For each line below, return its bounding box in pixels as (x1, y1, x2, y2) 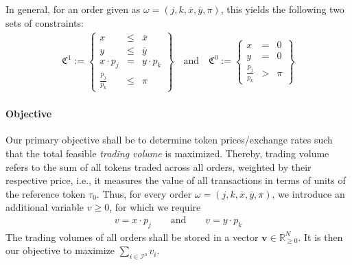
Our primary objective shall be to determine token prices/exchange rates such (5, 132, 333, 147)
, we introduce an (272, 186, 345, 200)
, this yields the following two (220, 2, 344, 16)
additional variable (5, 200, 84, 214)
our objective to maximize (5, 243, 115, 257)
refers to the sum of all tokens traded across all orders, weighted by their (5, 159, 312, 174)
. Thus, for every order (96, 186, 192, 200)
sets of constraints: (5, 15, 84, 30)
